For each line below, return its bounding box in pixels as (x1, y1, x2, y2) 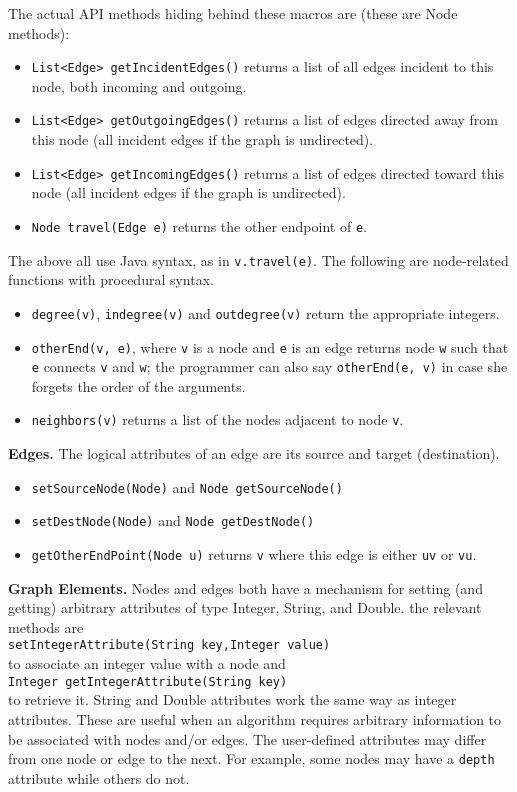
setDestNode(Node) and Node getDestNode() (31, 510, 315, 531)
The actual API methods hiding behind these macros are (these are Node (8, 3, 458, 23)
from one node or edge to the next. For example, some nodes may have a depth (8, 748, 495, 769)
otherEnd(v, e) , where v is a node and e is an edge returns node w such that (31, 336, 509, 357)
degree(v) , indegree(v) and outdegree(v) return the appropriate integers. (31, 302, 500, 323)
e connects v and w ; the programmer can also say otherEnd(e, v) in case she (31, 356, 508, 377)
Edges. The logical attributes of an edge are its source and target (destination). (8, 443, 500, 464)
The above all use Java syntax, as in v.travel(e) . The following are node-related (8, 249, 509, 270)
